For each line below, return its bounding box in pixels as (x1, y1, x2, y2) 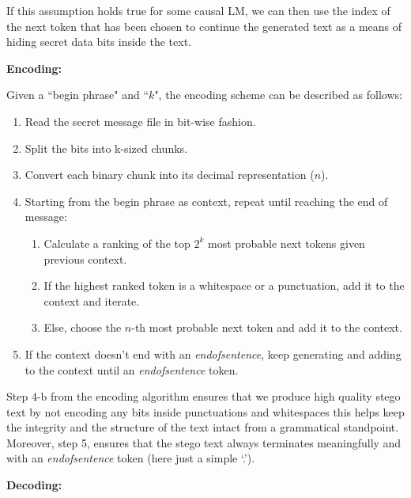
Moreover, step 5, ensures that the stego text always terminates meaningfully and (6, 434, 402, 450)
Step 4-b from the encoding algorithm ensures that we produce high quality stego (6, 388, 401, 405)
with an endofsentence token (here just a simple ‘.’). (6, 450, 255, 466)
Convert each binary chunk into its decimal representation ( (25, 166, 315, 183)
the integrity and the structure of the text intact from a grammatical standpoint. (6, 419, 399, 435)
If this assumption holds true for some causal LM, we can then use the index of (6, 2, 390, 18)
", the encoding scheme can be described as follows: (154, 86, 402, 103)
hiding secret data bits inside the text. (6, 33, 191, 50)
